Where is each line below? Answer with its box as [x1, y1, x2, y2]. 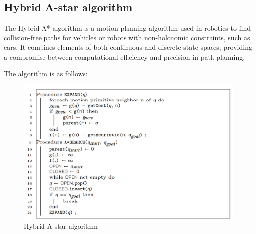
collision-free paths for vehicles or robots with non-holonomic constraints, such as [4, 32, 250, 42]
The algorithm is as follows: [4, 68, 88, 78]
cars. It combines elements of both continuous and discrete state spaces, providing [4, 42, 252, 52]
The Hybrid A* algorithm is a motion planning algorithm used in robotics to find [4, 23, 251, 33]
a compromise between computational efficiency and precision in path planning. [4, 51, 245, 62]
